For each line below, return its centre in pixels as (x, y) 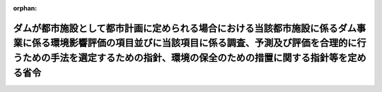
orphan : (25, 8)
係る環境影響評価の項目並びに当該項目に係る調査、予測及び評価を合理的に (194, 43)
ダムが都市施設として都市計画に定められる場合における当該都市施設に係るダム (185, 28)
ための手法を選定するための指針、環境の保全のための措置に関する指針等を (185, 58)
